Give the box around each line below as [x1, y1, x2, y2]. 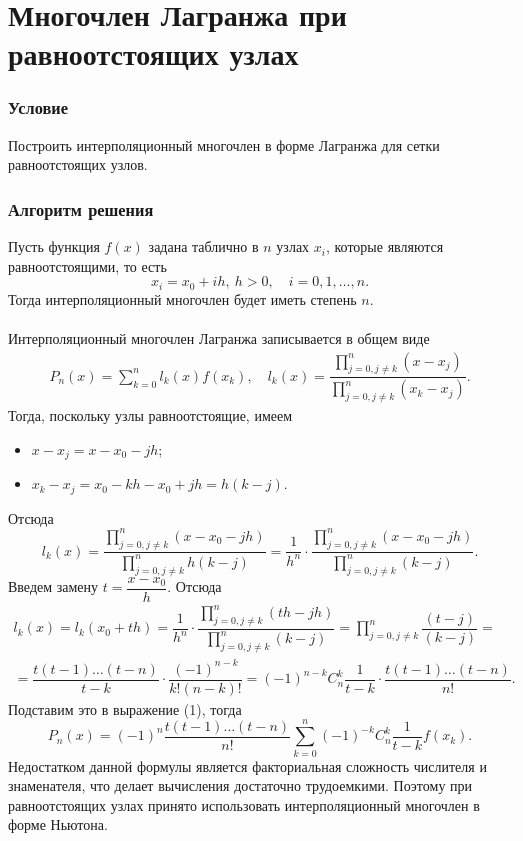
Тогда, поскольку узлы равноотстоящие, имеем [8, 405, 293, 426]
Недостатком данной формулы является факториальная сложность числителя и [8, 755, 487, 776]
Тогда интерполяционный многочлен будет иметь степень [8, 288, 357, 309]
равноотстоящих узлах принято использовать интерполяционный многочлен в [8, 794, 480, 815]
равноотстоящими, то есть [8, 255, 167, 276]
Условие [8, 95, 68, 120]
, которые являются [325, 236, 444, 257]
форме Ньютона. [8, 814, 108, 835]
